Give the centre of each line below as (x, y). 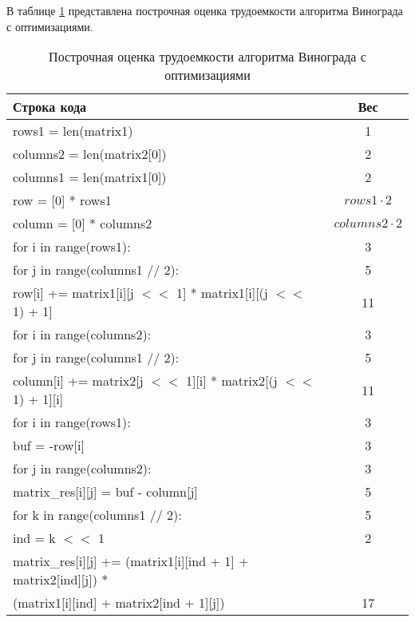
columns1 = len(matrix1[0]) (90, 177)
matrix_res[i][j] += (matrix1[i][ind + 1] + (131, 561)
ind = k (34, 538)
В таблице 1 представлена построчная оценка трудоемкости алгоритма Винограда (205, 10)
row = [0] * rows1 (62, 200)
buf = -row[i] (49, 446)
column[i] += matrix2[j (78, 381)
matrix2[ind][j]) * (61, 580)
